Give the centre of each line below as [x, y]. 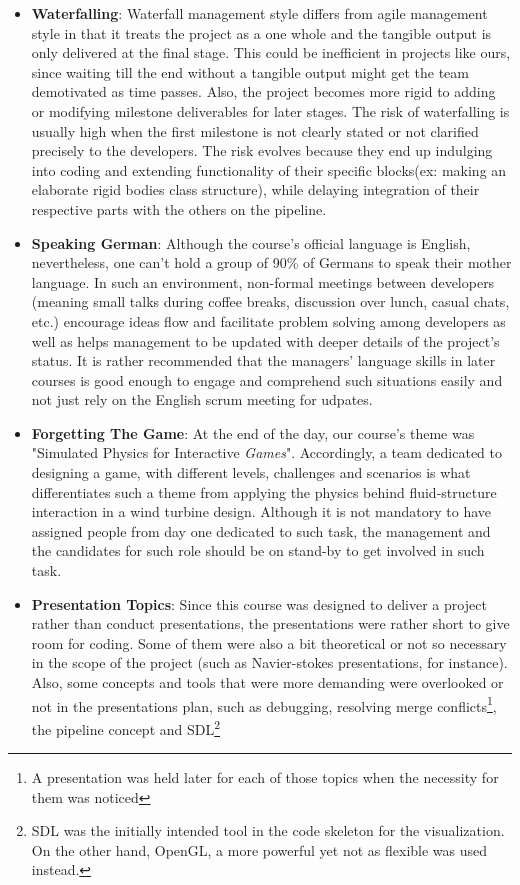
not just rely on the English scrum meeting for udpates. [202, 399]
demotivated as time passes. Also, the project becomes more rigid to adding [263, 91]
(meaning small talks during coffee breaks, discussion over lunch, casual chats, [270, 301]
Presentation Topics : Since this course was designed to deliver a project [259, 603]
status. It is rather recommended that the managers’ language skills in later [263, 360]
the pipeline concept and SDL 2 [126, 727]
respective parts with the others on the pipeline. [179, 208]
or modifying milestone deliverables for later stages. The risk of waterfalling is [270, 110]
